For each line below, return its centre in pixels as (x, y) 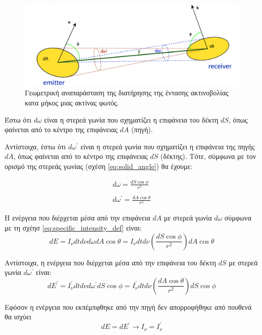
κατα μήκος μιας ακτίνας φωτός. (72, 103)
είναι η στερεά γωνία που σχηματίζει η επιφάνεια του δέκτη (131, 119)
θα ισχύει (18, 317)
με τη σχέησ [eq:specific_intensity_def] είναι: (73, 228)
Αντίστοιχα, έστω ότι (35, 146)
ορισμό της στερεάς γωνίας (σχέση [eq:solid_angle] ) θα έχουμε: (99, 166)
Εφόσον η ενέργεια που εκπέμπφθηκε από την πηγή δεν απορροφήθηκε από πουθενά (128, 306)
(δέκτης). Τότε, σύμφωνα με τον (208, 156)
